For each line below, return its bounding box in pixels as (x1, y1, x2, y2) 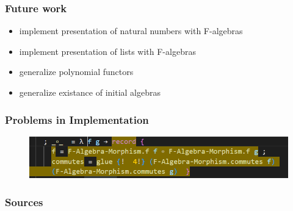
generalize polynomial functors (19, 65, 134, 78)
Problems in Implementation (5, 112, 149, 127)
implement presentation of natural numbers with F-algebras (19, 24, 243, 37)
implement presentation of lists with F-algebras (19, 45, 196, 57)
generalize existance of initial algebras (19, 86, 161, 98)
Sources (5, 194, 43, 209)
